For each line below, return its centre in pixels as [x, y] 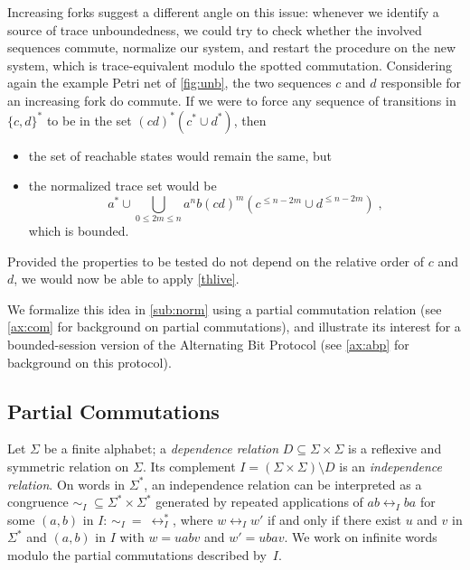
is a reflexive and [395, 449]
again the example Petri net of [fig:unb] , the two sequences [169, 83]
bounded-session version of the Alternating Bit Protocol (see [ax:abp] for [208, 345]
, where [193, 519]
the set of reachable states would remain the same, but [180, 155]
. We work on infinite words [361, 537]
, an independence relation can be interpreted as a [283, 484]
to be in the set [89, 120]
